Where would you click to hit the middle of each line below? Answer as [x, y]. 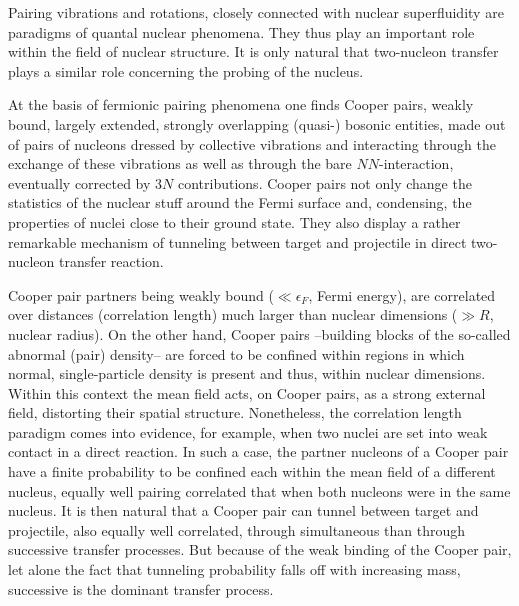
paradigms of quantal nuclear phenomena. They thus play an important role [241, 31]
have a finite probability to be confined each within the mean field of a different [252, 471]
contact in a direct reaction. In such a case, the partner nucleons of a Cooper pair [258, 451]
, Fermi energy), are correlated [402, 294]
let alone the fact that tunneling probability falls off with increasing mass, [234, 569]
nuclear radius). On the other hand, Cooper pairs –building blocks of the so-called [259, 333]
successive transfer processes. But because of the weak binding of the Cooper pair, [260, 549]
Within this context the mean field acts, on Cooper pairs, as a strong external [247, 392]
